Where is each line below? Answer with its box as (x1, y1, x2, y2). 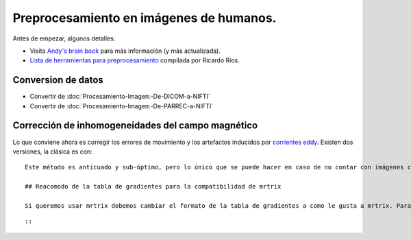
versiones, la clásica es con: (12, 147, 92, 156)
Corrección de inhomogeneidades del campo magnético (12, 120, 258, 132)
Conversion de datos (12, 74, 104, 86)
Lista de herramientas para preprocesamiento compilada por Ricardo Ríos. (29, 56, 240, 64)
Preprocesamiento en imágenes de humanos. (12, 10, 277, 25)
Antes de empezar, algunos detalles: (12, 34, 116, 43)
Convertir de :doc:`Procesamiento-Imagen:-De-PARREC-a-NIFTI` (29, 101, 214, 110)
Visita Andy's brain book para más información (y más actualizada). (29, 47, 221, 55)
